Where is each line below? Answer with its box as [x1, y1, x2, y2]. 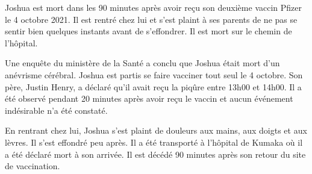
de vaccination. [5, 160, 60, 172]
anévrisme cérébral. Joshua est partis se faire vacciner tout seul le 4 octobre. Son [5, 68, 303, 81]
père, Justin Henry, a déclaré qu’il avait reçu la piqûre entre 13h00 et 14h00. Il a [5, 80, 302, 93]
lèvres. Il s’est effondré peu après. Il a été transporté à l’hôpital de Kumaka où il [5, 135, 303, 148]
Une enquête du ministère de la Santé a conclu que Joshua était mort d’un [5, 57, 280, 69]
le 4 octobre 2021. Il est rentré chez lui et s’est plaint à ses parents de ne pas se [5, 13, 298, 25]
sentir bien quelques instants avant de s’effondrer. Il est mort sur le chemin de [5, 25, 292, 37]
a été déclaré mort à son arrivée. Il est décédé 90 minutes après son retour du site [5, 148, 306, 160]
